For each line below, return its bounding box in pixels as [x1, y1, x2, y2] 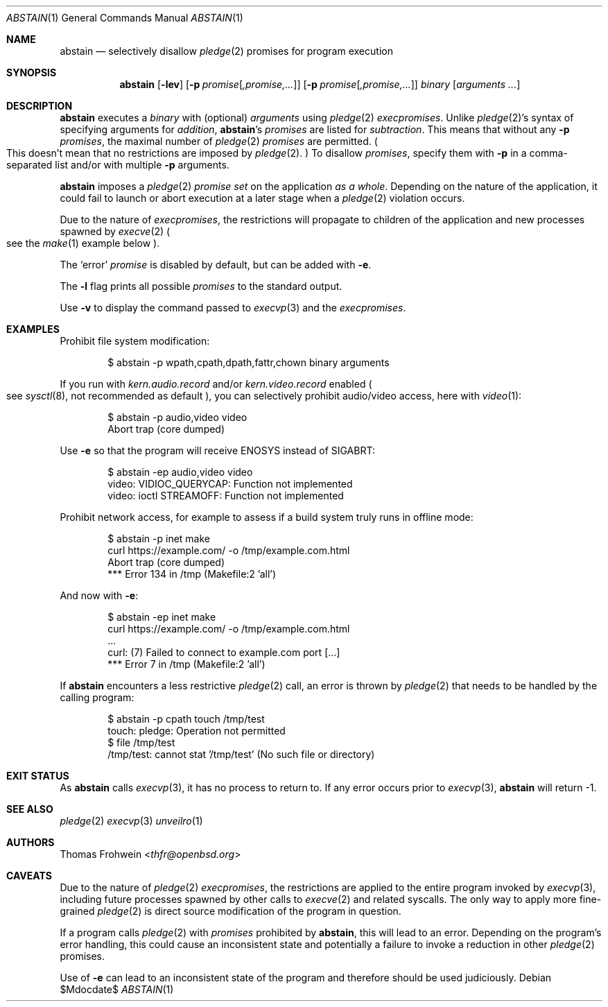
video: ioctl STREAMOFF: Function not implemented [107, 490, 344, 501]
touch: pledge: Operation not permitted [107, 725, 286, 737]
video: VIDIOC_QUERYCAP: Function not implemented [107, 478, 353, 490]
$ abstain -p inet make [107, 533, 210, 544]
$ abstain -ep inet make [107, 611, 216, 623]
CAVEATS [6, 870, 52, 881]
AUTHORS [6, 836, 55, 848]
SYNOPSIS [6, 67, 57, 78]
